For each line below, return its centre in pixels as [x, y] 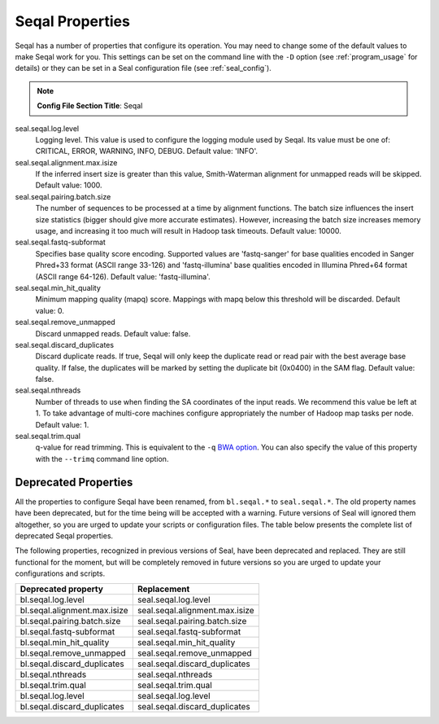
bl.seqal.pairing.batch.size [70, 621]
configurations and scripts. [60, 573]
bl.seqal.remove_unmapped [73, 653]
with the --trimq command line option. [102, 459]
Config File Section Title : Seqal [90, 106]
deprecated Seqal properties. [64, 535]
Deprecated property [61, 589]
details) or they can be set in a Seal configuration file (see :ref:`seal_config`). [143, 68]
